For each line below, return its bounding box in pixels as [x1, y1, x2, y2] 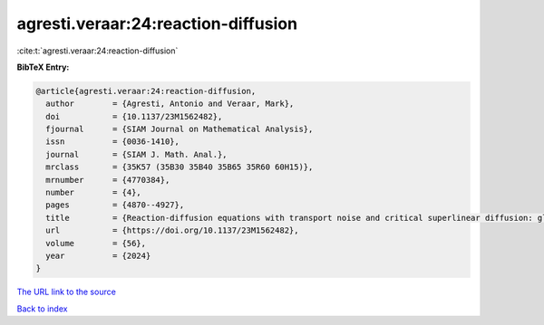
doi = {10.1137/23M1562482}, [45, 111, 223, 121]
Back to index [16, 303, 68, 314]
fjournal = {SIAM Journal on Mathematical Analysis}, [45, 124, 314, 135]
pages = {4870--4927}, [45, 200, 185, 210]
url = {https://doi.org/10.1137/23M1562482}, [45, 225, 299, 235]
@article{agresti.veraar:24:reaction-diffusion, [35, 86, 257, 96]
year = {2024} [45, 251, 151, 261]
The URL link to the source [16, 286, 117, 298]
